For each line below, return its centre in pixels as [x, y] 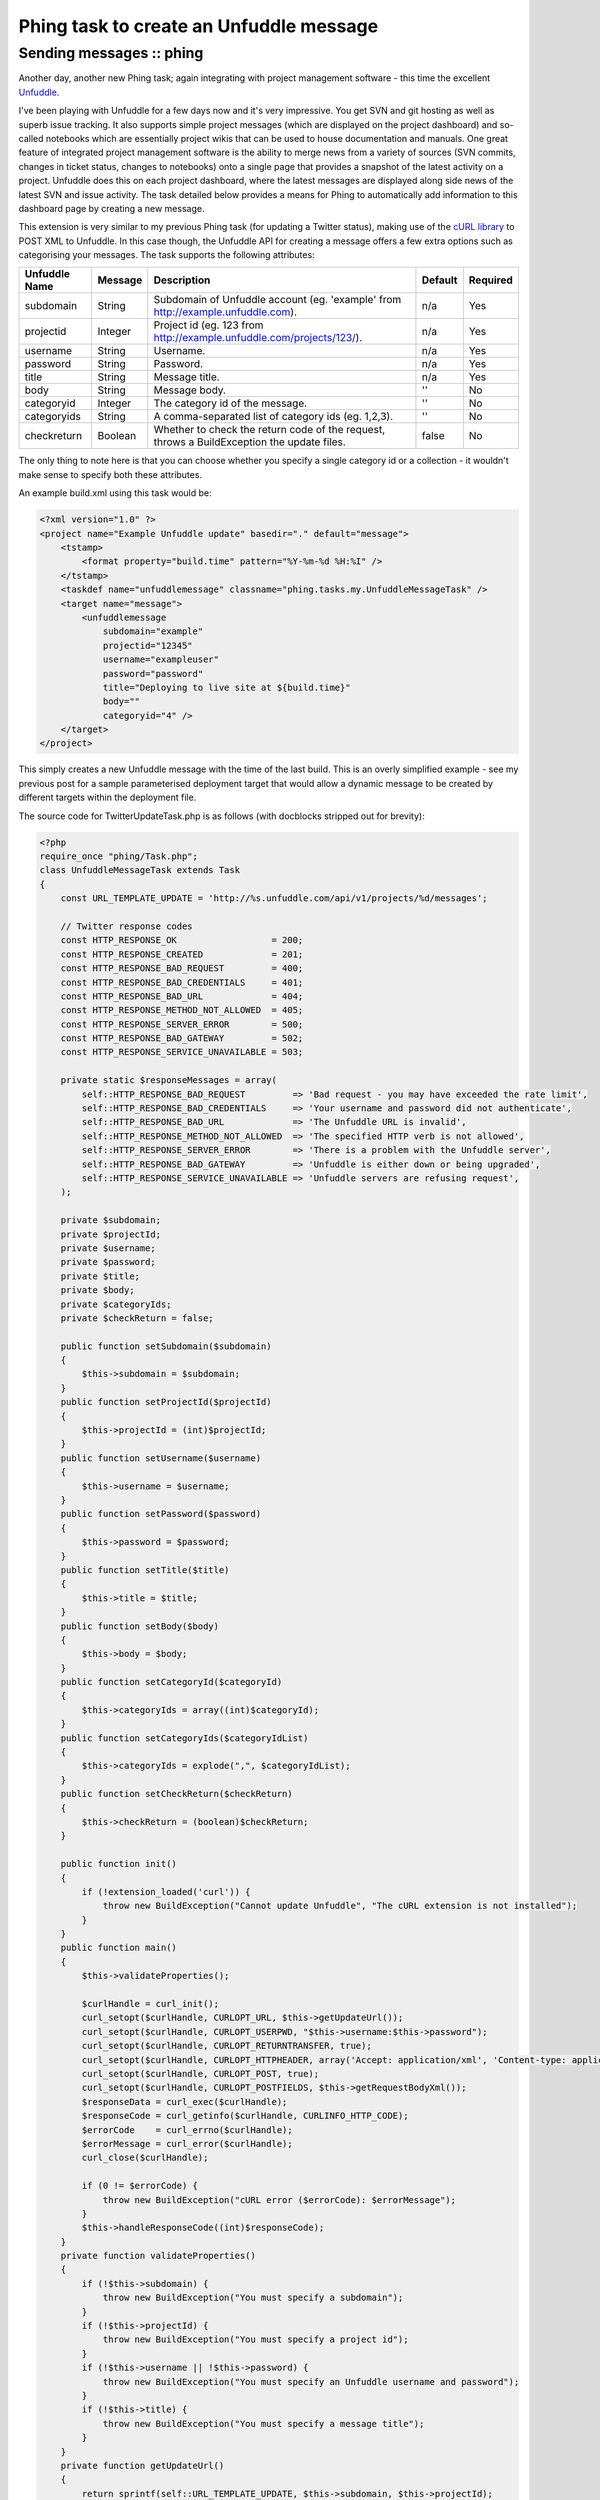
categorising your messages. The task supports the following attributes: [166, 255]
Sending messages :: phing [111, 53]
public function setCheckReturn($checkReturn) [177, 1794]
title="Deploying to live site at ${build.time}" [226, 687]
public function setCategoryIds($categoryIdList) [184, 1738]
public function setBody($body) [140, 1626]
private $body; [97, 1290]
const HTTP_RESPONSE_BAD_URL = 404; [182, 996]
